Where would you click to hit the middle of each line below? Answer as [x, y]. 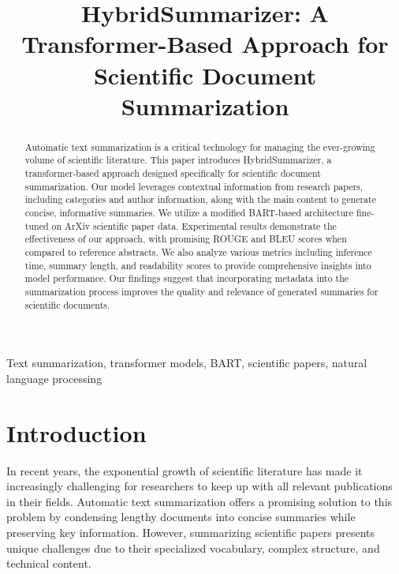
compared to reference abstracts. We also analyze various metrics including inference [198, 251]
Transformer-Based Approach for [205, 44]
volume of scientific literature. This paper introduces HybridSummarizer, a [178, 160]
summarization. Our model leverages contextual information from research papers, [194, 186]
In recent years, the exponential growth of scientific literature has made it [185, 470]
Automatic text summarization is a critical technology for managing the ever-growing [200, 146]
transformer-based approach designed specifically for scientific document [173, 173]
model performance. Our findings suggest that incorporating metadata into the [187, 278]
